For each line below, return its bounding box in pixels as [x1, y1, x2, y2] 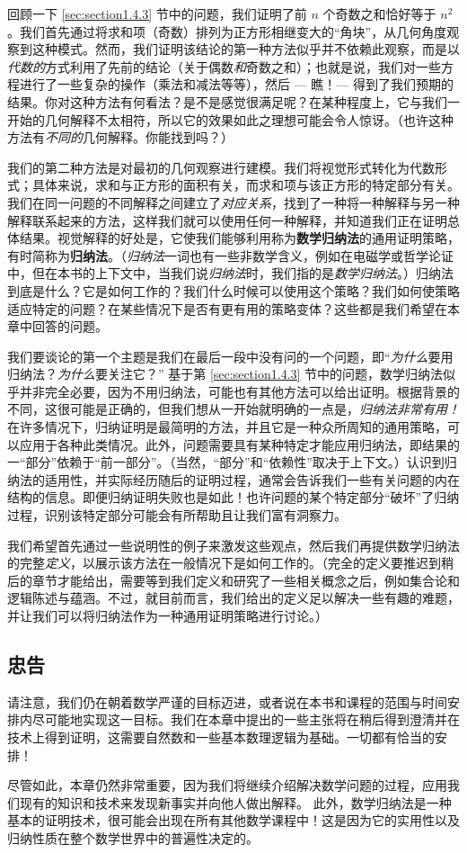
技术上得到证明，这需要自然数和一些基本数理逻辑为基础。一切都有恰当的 [7, 727, 435, 746]
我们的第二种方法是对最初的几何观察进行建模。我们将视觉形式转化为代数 [7, 157, 435, 176]
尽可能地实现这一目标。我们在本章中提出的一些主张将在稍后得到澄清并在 [31, 710, 460, 729]
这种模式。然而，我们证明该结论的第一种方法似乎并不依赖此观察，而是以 [31, 40, 460, 58]
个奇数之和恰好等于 [322, 4, 436, 22]
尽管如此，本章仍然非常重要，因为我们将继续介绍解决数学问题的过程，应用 [7, 776, 447, 795]
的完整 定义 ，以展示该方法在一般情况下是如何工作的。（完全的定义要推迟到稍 [7, 553, 454, 572]
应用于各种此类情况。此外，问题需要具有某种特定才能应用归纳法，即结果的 [19, 435, 460, 453]
